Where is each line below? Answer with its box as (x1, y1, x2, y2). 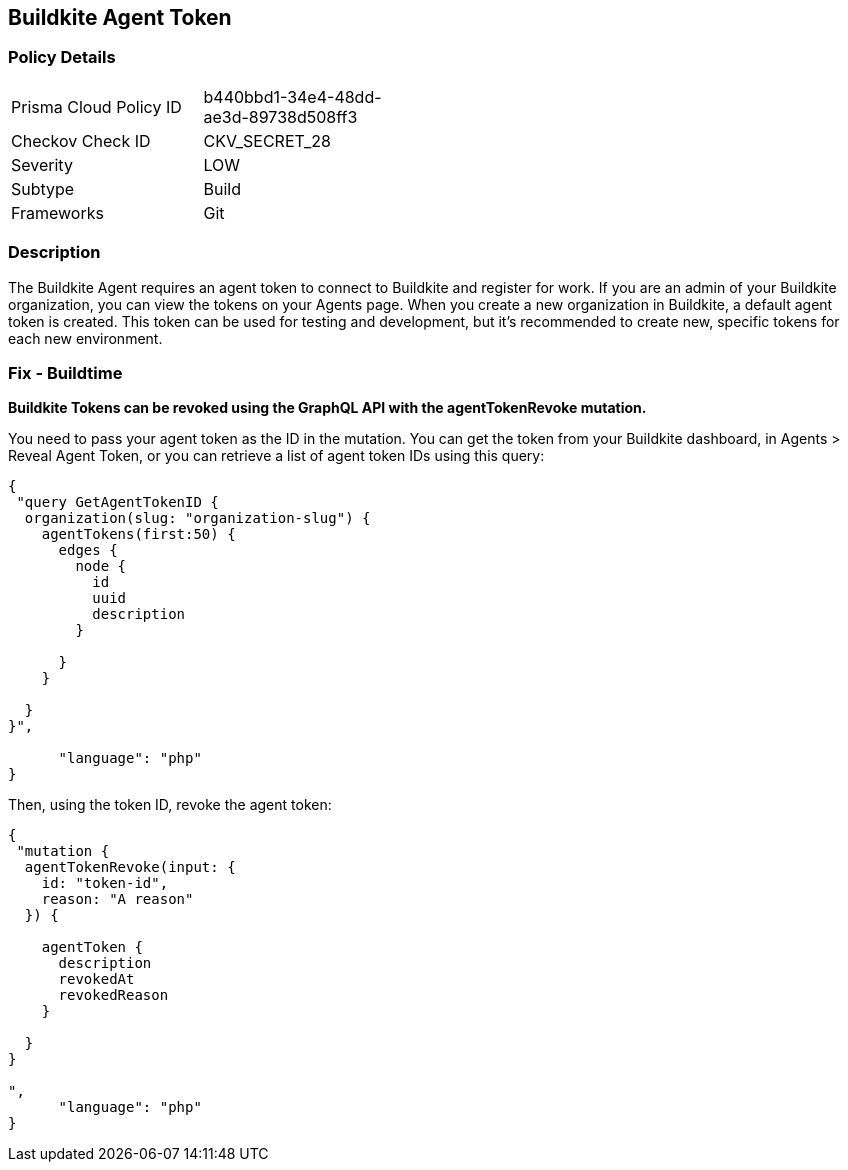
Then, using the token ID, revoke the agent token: (8, 796, 332, 814)
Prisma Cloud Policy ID (11, 96, 182, 117)
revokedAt (58, 971, 135, 988)
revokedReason (58, 987, 169, 1004)
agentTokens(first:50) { (41, 526, 236, 543)
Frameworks (11, 202, 104, 223)
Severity (11, 154, 73, 175)
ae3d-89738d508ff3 (203, 106, 358, 127)
